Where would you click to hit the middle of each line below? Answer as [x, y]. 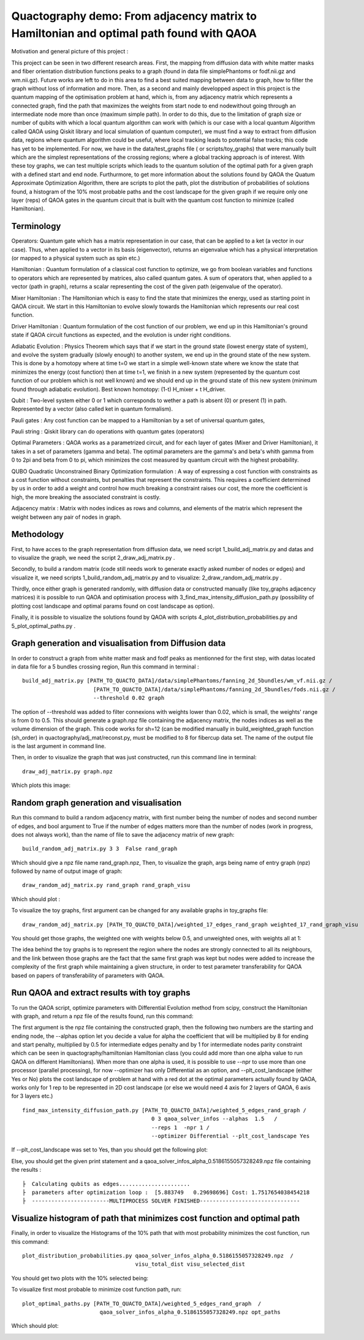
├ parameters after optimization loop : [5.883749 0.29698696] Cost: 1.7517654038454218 [166, 1192]
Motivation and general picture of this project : [70, 52]
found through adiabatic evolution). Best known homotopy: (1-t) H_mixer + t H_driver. [119, 389]
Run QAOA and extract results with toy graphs [101, 993]
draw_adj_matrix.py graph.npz [68, 771]
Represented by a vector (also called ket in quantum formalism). [92, 409]
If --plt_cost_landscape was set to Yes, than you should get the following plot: [110, 1150]
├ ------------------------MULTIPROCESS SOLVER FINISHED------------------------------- [161, 1201]
